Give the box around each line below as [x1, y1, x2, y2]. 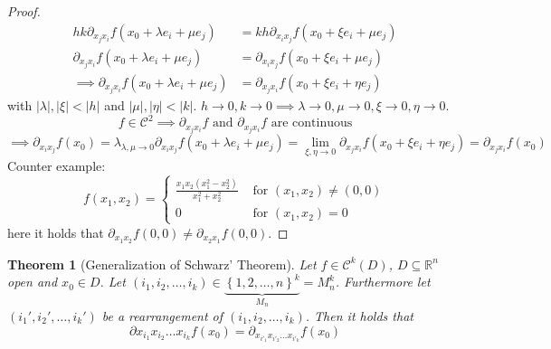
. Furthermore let [335, 272, 431, 291]
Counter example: [7, 156, 106, 175]
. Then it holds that [305, 307, 413, 325]
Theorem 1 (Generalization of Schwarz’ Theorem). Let [7, 254, 317, 273]
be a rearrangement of [101, 307, 223, 325]
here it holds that [7, 222, 104, 241]
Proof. [7, 2, 41, 20]
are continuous [271, 117, 353, 130]
